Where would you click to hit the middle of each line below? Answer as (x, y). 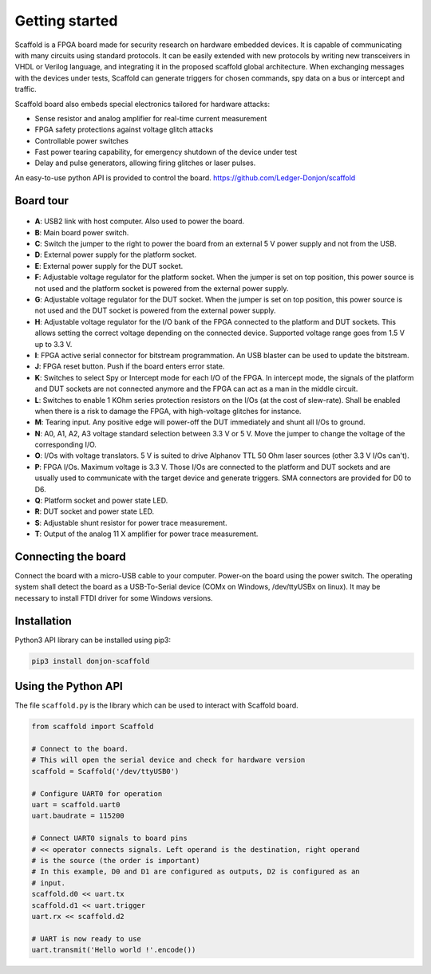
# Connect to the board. (80, 749)
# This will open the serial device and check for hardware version (168, 760)
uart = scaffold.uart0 (76, 804)
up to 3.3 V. (53, 344)
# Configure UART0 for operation (97, 793)
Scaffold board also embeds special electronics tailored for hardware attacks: (142, 104)
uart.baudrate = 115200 (78, 816)
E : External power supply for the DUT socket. (109, 266)
